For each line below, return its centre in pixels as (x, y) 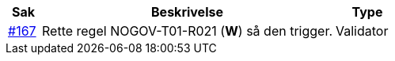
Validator (362, 31)
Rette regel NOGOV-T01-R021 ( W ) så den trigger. (188, 31)
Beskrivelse (187, 12)
